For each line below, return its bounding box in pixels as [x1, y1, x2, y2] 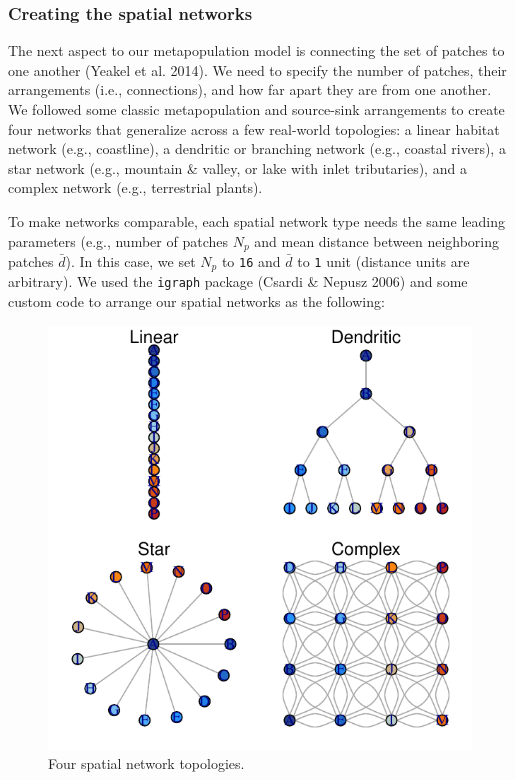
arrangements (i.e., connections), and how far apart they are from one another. [8, 79, 492, 100]
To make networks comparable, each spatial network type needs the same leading [8, 210, 505, 231]
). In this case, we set [65, 251, 196, 272]
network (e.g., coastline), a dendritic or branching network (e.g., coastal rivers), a [8, 138, 506, 159]
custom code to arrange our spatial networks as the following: [8, 291, 385, 312]
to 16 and [221, 251, 281, 272]
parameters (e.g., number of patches [8, 230, 228, 251]
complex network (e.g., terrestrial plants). [8, 177, 263, 198]
